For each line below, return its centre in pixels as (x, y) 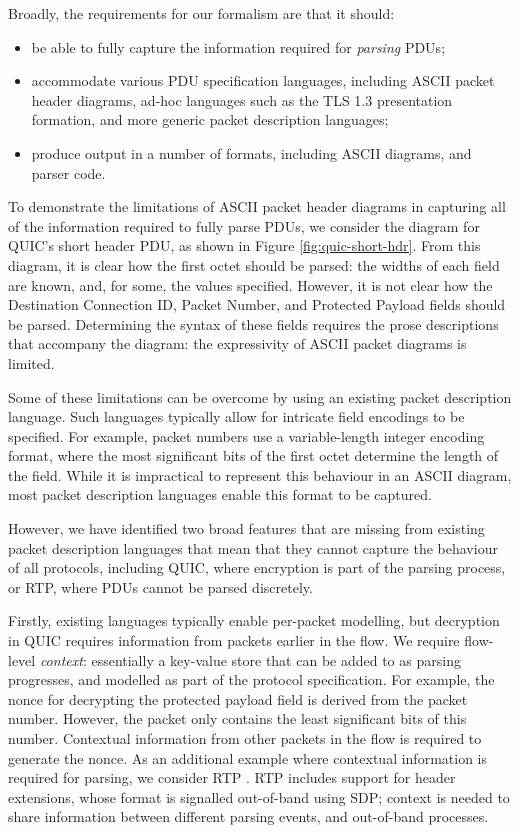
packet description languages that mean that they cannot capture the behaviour (253, 547)
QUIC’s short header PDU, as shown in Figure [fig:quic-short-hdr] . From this (244, 245)
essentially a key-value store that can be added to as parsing (276, 659)
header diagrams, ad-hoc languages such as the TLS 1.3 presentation (242, 99)
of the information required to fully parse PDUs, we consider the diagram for (244, 225)
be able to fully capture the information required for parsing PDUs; (238, 46)
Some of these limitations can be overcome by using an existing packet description (260, 396)
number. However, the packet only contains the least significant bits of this (237, 718)
